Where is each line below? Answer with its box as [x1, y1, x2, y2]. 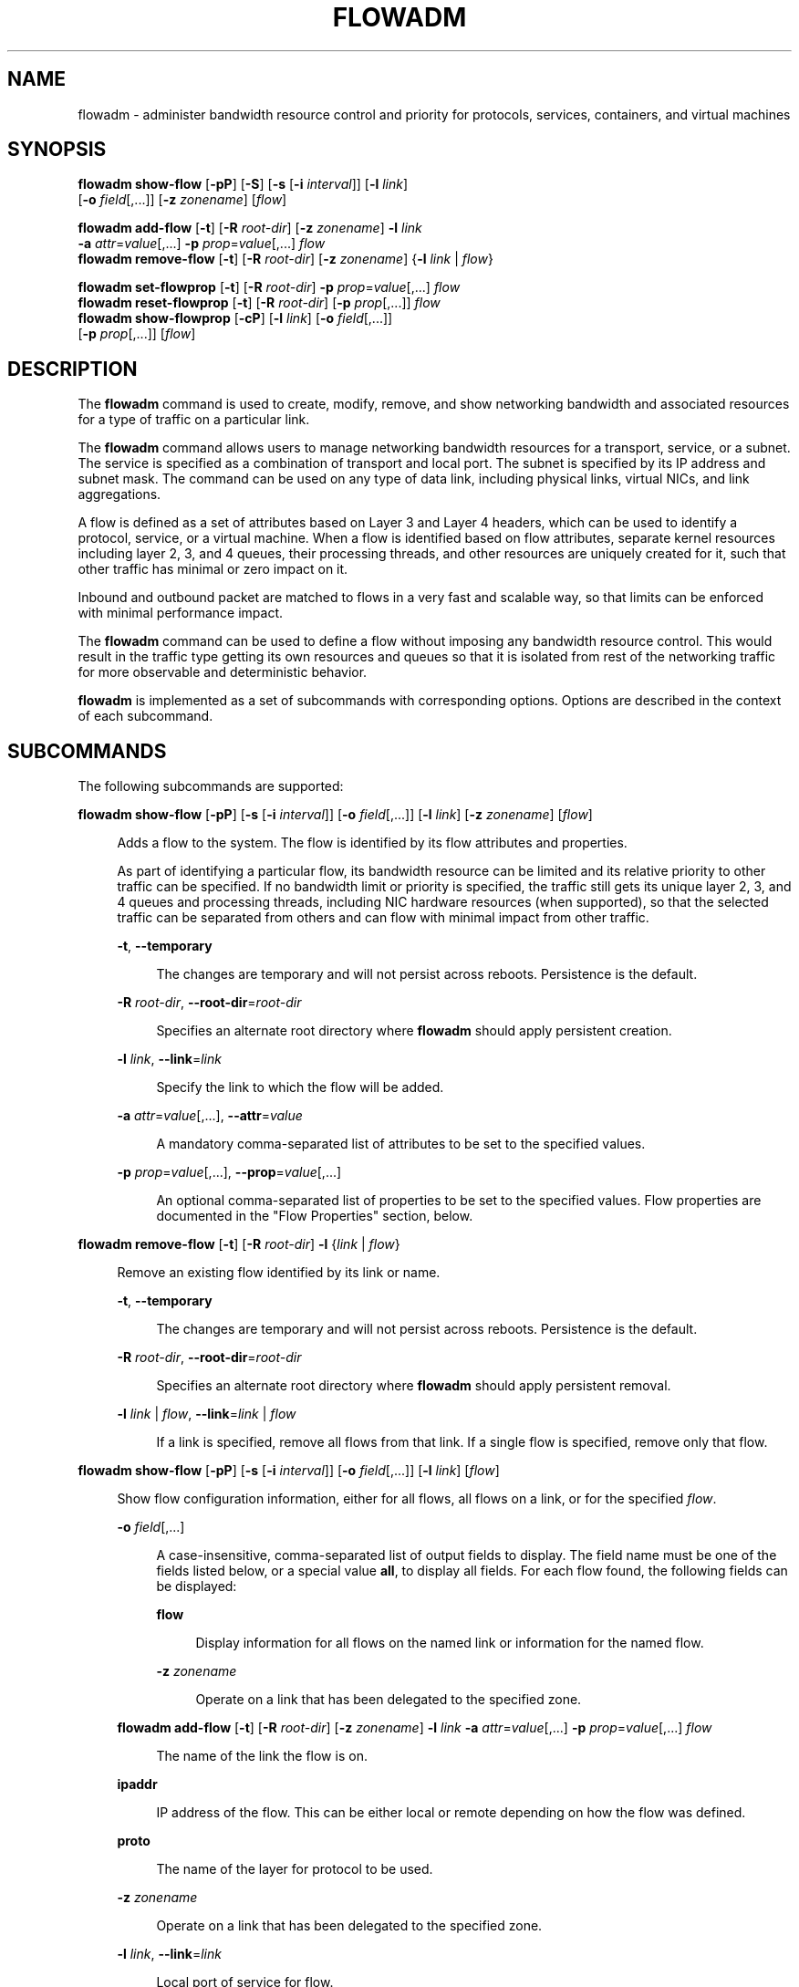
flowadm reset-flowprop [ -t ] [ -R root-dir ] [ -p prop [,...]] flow [78, 295, 441, 311]
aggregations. [78, 486, 161, 503]
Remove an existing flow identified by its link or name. [117, 1264, 441, 1281]
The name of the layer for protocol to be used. [156, 1861, 433, 1878]
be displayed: [156, 1578, 237, 1595]
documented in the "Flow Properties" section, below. [156, 1208, 473, 1224]
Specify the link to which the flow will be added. [156, 1079, 444, 1096]
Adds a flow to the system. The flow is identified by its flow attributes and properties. [117, 835, 628, 851]
